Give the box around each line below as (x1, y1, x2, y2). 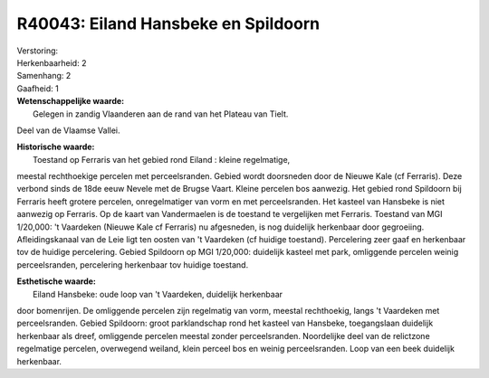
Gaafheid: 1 (16, 82, 59, 94)
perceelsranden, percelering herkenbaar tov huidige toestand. (16, 259, 249, 270)
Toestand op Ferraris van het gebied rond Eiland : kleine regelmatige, (33, 154, 291, 165)
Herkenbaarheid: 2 (16, 57, 87, 68)
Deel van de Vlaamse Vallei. (16, 125, 120, 136)
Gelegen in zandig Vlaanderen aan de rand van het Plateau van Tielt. (33, 109, 289, 119)
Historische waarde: (16, 141, 95, 153)
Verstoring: (16, 45, 59, 56)
